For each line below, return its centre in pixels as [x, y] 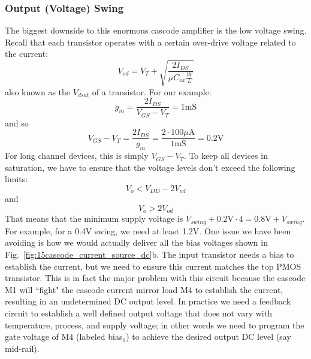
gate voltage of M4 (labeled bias [64, 337]
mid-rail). [22, 348]
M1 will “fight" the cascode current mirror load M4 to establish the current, [144, 289]
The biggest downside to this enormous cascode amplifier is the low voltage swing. [156, 30]
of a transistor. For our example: [152, 91]
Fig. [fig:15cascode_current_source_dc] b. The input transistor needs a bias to [150, 254]
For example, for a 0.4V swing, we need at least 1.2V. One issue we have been [148, 230]
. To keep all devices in [226, 156]
